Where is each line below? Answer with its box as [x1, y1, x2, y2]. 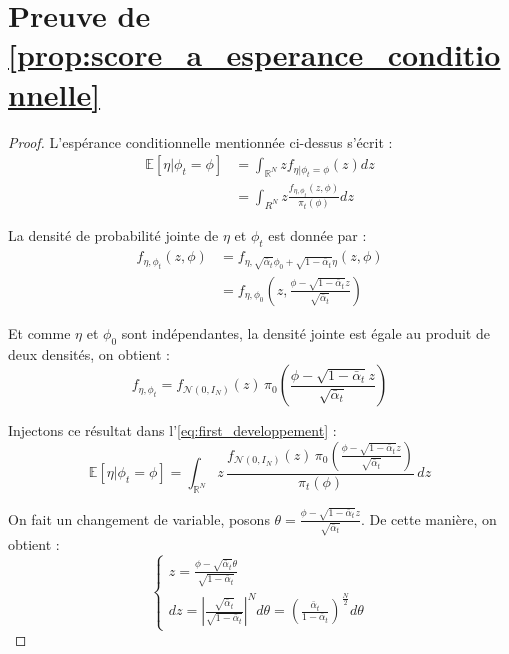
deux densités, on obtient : [8, 343, 170, 364]
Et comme [8, 322, 71, 343]
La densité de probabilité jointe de [8, 225, 219, 246]
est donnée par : [268, 225, 367, 246]
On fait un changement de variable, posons [8, 508, 270, 529]
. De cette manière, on [360, 508, 497, 529]
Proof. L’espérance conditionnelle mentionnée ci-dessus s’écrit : [8, 131, 393, 152]
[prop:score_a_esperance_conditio [8, 34, 501, 75]
